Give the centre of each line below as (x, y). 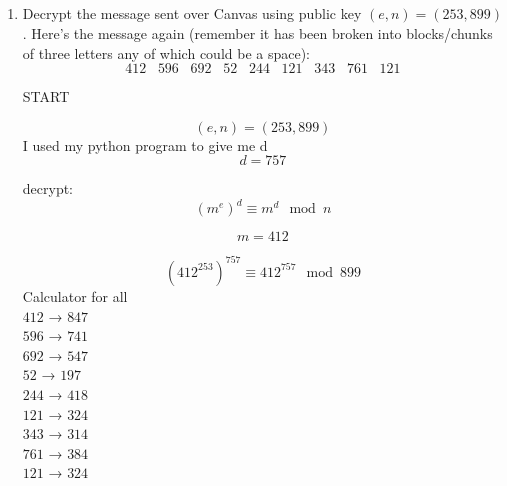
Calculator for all (75, 295)
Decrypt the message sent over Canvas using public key (192, 13)
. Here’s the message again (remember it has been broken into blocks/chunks (257, 32)
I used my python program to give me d (145, 144)
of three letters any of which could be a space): (166, 52)
